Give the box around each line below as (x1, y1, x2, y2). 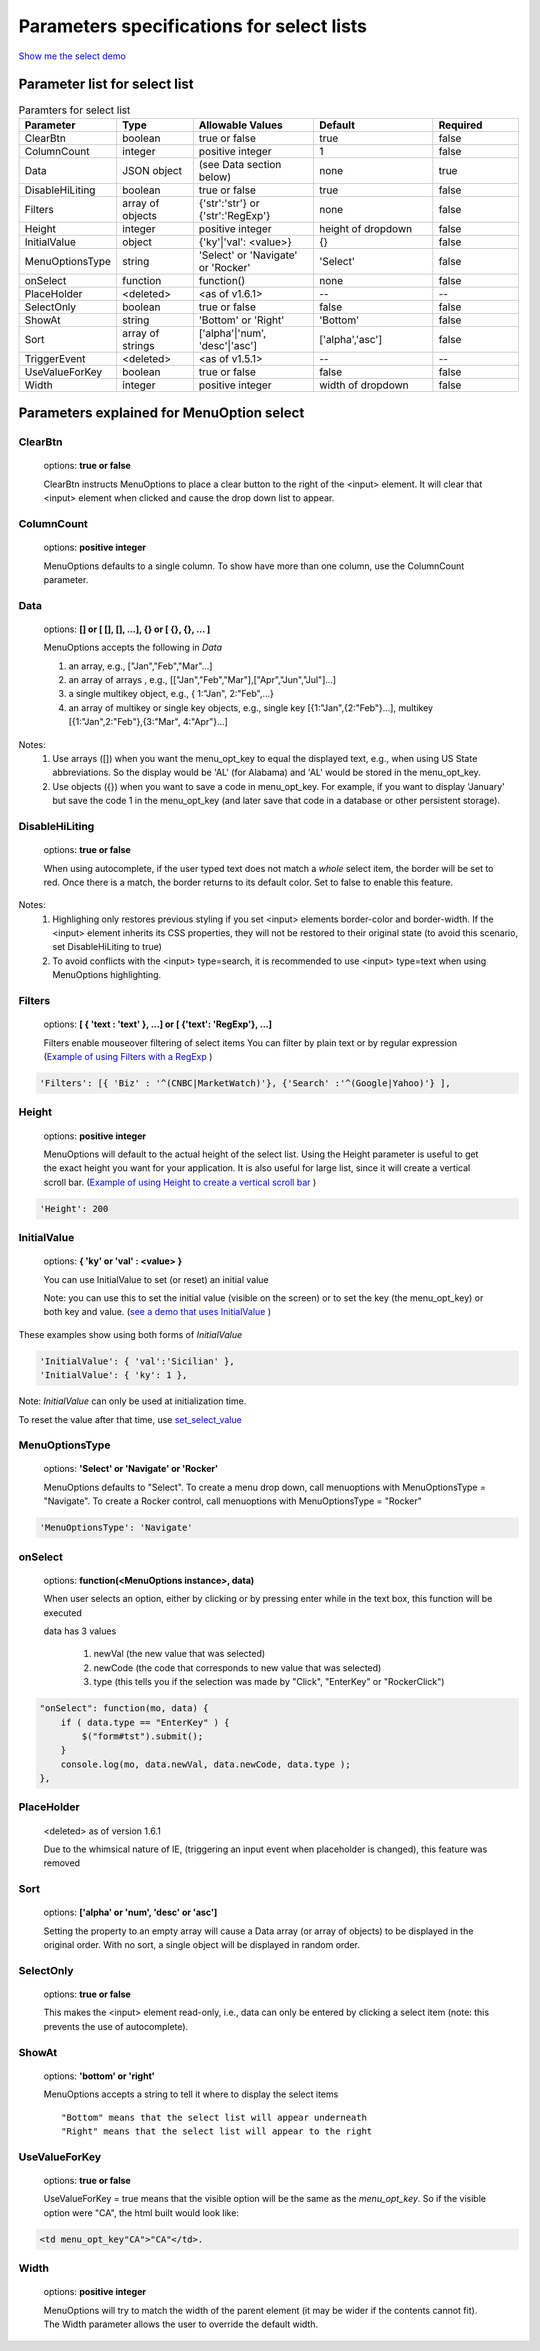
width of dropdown (318, 378, 409, 392)
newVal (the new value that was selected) (93, 1648, 266, 1660)
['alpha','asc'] (318, 332, 383, 346)
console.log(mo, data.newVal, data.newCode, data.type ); (60, 1758, 351, 1770)
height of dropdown (318, 221, 413, 235)
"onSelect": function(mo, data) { (39, 1703, 209, 1714)
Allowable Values (198, 118, 284, 132)
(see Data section (198, 157, 282, 171)
